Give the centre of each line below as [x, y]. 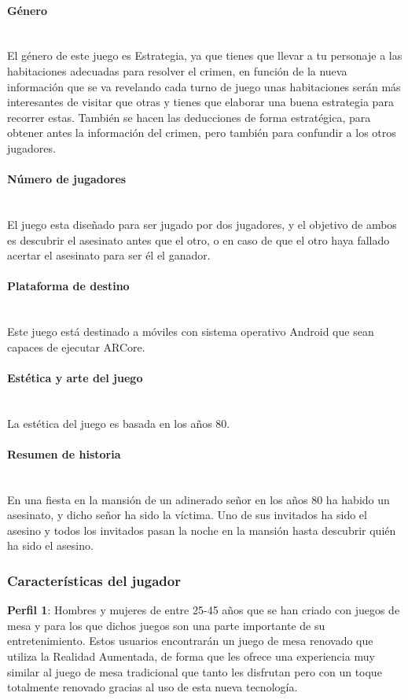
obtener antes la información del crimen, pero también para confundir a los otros [202, 133]
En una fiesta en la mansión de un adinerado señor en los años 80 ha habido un [198, 499]
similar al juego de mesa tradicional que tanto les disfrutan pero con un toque [195, 671]
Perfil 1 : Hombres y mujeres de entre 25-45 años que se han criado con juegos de [204, 610]
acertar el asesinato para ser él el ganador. [109, 255]
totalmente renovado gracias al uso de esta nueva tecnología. [153, 687]
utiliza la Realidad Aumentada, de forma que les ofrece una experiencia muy [191, 656]
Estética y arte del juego [75, 377]
